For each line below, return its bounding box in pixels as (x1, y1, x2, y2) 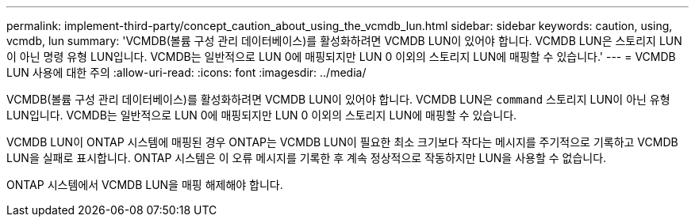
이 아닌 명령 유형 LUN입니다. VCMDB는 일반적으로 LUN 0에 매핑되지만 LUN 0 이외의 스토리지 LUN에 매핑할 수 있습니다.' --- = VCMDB (6, 50, 676, 63)
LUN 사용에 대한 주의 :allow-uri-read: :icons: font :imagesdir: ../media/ (6, 66, 367, 79)
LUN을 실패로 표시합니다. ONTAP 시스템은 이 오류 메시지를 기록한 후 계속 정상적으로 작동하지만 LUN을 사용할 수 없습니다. (6, 151, 607, 164)
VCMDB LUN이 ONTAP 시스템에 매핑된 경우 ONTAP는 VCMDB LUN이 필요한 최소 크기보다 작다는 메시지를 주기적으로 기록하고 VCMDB (6, 135, 678, 149)
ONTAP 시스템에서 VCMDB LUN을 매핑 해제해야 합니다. (6, 178, 283, 191)
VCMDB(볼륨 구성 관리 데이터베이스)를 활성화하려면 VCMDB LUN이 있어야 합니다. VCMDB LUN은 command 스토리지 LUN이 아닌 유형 (6, 93, 670, 106)
